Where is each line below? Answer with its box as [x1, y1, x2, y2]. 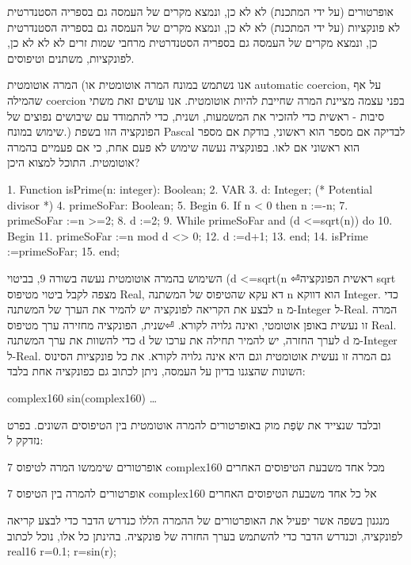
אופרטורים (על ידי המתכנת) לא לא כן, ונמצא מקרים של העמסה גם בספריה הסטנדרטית [7, 3, 394, 19]
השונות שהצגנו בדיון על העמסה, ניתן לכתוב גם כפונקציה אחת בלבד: [7, 363, 306, 379]
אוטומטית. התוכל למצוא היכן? [7, 154, 140, 171]
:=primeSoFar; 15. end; [7, 243, 120, 259]
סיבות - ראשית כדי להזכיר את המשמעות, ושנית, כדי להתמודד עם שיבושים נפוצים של [7, 107, 385, 124]
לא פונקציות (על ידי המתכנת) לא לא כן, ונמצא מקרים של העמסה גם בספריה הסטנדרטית [7, 18, 401, 35]
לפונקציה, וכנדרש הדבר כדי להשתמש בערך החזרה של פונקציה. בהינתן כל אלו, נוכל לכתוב [7, 527, 403, 544]
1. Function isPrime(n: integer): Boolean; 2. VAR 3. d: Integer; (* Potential [7, 180, 373, 197]
